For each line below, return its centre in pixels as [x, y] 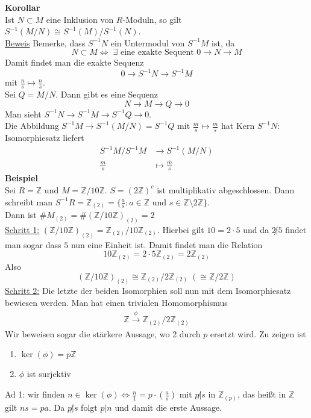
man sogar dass [33, 244]
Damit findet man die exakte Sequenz [74, 62]
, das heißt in [262, 394]
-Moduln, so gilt [152, 19]
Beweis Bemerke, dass [45, 42]
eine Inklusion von [80, 19]
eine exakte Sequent [157, 53]
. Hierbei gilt [181, 229]
